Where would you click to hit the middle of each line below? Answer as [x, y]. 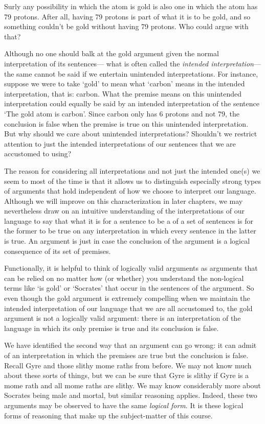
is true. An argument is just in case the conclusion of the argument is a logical [127, 241]
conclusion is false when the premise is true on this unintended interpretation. [126, 123]
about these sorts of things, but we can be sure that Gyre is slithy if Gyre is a [127, 375]
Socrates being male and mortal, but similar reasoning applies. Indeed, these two [131, 395]
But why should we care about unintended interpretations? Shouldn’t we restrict [131, 134]
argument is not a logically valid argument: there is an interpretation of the [123, 318]
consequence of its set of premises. [58, 251]
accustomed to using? [38, 154]
